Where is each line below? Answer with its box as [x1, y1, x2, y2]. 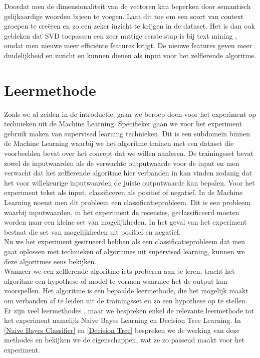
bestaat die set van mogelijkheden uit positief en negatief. [4, 226, 181, 237]
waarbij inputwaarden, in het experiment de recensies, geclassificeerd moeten [4, 207, 239, 217]
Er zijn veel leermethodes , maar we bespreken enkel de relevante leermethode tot [4, 305, 254, 315]
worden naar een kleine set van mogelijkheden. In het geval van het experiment [4, 217, 247, 227]
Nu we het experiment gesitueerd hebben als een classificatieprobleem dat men [4, 236, 245, 247]
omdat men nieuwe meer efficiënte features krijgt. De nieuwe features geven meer [4, 40, 252, 51]
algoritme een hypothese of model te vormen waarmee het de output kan [4, 275, 227, 286]
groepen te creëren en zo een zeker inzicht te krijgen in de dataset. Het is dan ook [4, 21, 255, 31]
